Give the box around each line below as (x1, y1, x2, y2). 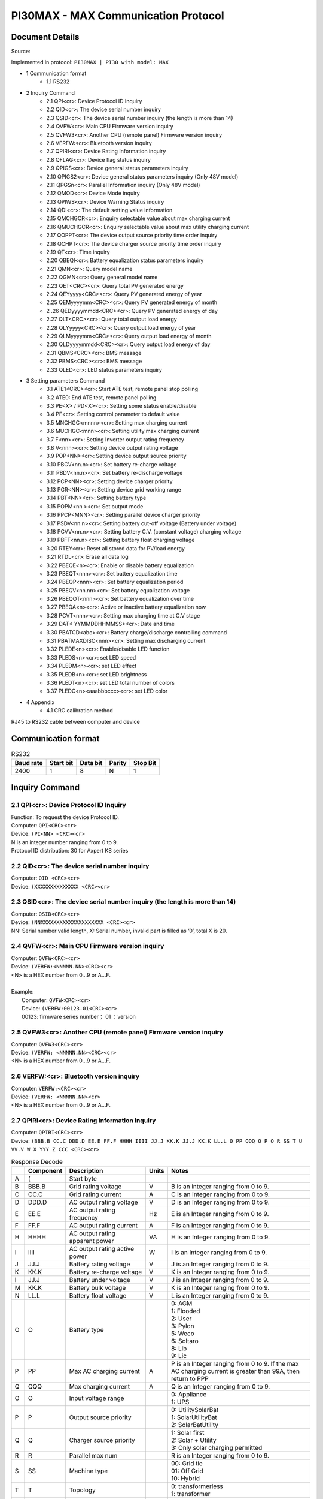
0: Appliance (170, 1390, 207, 1398)
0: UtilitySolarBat (170, 1406, 219, 1414)
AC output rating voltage (69, 1198, 138, 1206)
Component (28, 1167, 63, 1175)
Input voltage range (69, 1394, 124, 1402)
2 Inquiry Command (26, 89, 75, 96)
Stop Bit (133, 758, 157, 767)
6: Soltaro (170, 1337, 199, 1345)
